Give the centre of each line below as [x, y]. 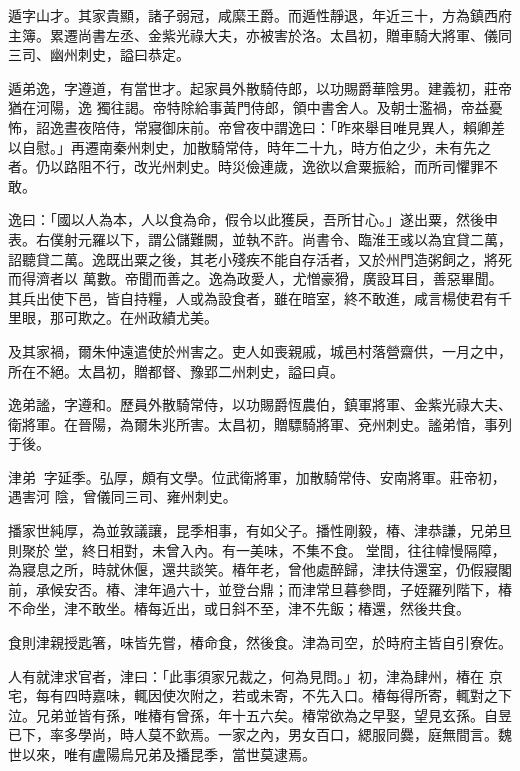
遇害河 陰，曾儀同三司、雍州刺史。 [122, 496]
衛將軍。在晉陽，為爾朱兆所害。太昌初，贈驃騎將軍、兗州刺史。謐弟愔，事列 [260, 423]
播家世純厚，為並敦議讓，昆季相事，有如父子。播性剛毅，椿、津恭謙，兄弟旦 [260, 530]
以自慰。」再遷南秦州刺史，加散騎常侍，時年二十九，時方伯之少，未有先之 [249, 146]
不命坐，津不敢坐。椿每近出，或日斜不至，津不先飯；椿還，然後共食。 [239, 608]
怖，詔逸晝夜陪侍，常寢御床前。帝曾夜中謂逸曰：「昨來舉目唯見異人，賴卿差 [256, 126]
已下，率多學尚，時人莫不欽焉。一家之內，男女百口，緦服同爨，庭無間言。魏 [260, 734]
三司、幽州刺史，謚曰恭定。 [99, 54]
